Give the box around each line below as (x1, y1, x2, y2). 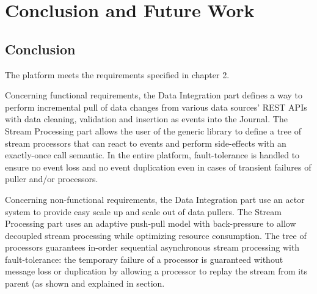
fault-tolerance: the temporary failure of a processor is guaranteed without (5, 252, 283, 265)
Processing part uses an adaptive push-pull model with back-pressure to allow (5, 217, 296, 230)
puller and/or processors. (5, 172, 98, 185)
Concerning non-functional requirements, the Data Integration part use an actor (5, 193, 305, 205)
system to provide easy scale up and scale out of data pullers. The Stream (5, 205, 282, 218)
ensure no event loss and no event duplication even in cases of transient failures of (5, 160, 312, 173)
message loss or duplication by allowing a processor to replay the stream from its (5, 265, 308, 277)
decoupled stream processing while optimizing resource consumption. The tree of (5, 229, 307, 241)
